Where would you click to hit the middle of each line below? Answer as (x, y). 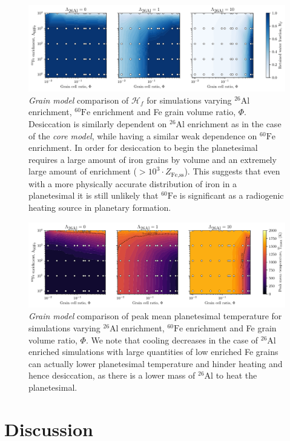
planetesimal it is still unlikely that (94, 195)
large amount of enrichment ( (83, 171)
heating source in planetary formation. (100, 207)
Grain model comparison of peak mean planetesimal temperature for (155, 316)
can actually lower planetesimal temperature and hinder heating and (156, 363)
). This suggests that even (232, 171)
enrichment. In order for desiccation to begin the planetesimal (143, 148)
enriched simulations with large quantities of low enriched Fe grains (153, 352)
